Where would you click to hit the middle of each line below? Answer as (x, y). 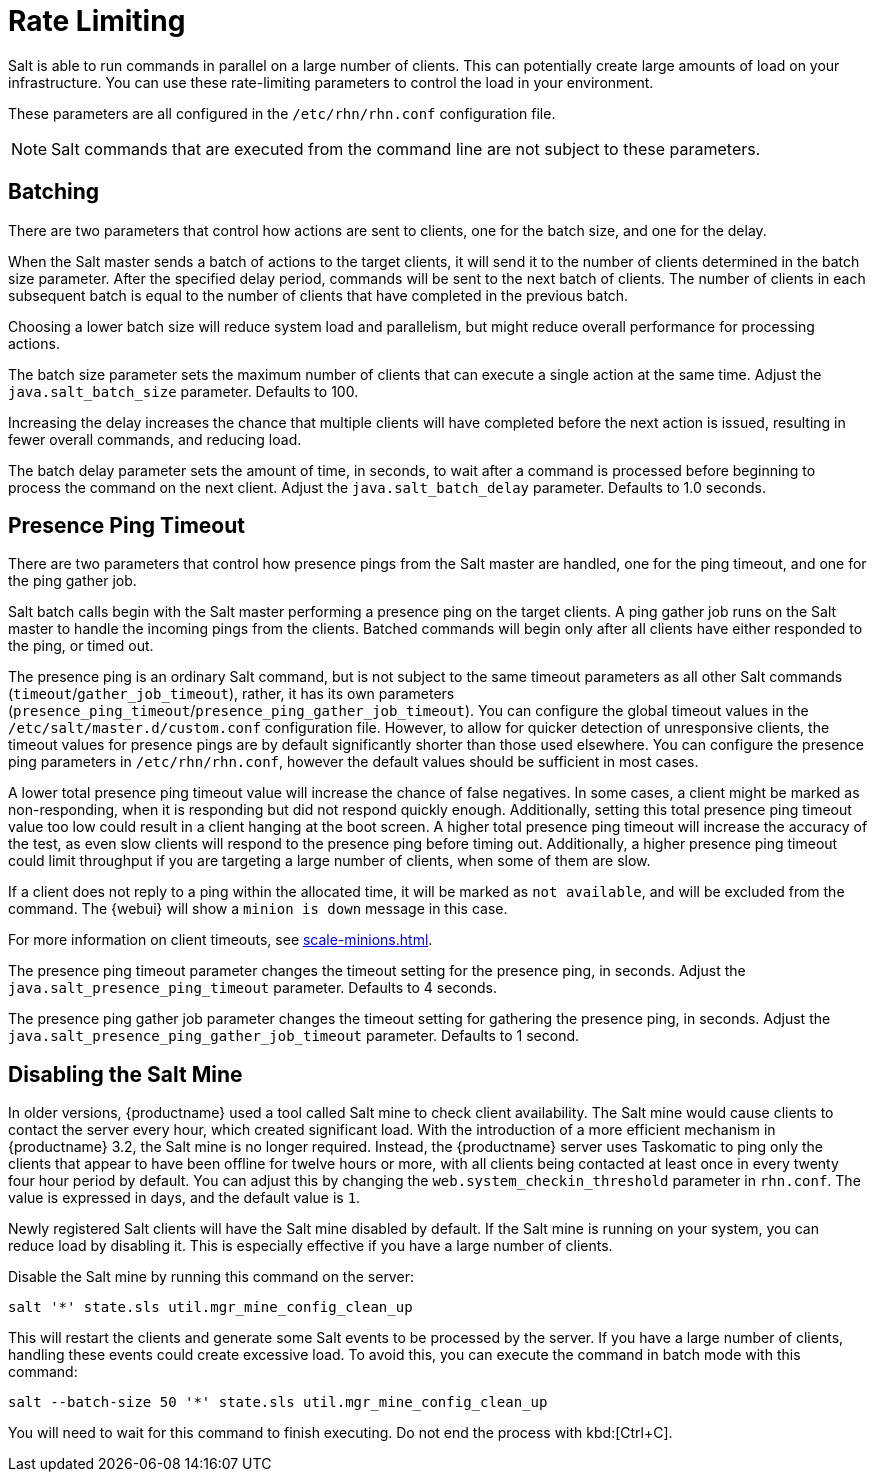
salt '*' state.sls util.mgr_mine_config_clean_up (210, 1307)
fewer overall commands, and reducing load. (155, 439)
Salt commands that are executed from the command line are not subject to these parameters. (406, 148)
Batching (54, 192)
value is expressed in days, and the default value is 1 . (184, 1198)
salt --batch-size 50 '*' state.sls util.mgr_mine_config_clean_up (278, 1402)
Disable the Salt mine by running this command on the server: (211, 1277)
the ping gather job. (72, 581)
